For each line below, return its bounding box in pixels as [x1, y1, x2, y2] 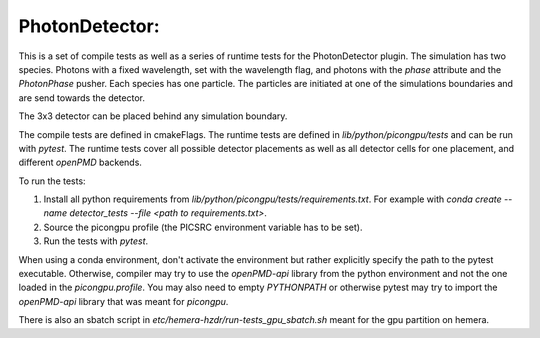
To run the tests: [18, 175, 86, 187]
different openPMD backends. [18, 156, 142, 169]
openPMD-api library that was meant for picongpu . [18, 295, 229, 307]
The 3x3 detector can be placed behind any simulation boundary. [18, 110, 288, 122]
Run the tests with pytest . [43, 235, 149, 247]
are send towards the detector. [18, 91, 145, 104]
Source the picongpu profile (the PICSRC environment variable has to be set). [43, 221, 363, 233]
